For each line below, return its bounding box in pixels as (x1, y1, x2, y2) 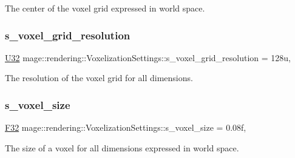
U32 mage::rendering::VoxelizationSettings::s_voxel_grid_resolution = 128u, (5, 51, 291, 64)
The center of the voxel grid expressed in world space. (5, 2, 205, 14)
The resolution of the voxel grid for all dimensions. (5, 71, 193, 84)
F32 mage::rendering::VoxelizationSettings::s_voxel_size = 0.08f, (5, 121, 246, 134)
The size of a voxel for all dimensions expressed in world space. (5, 141, 239, 154)
